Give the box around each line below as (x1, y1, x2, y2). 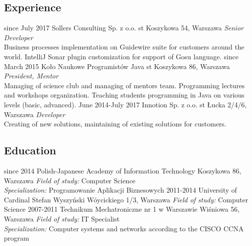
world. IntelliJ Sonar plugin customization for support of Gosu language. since (4, 51, 239, 61)
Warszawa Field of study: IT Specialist (4, 213, 120, 223)
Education (4, 143, 56, 158)
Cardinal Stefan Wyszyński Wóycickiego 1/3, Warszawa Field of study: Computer (4, 194, 248, 204)
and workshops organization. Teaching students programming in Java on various (4, 90, 245, 100)
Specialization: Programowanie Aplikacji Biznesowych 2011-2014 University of (4, 185, 237, 195)
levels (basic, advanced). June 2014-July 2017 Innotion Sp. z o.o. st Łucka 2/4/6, (4, 99, 247, 109)
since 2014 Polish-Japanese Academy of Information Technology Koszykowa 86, (4, 165, 241, 175)
